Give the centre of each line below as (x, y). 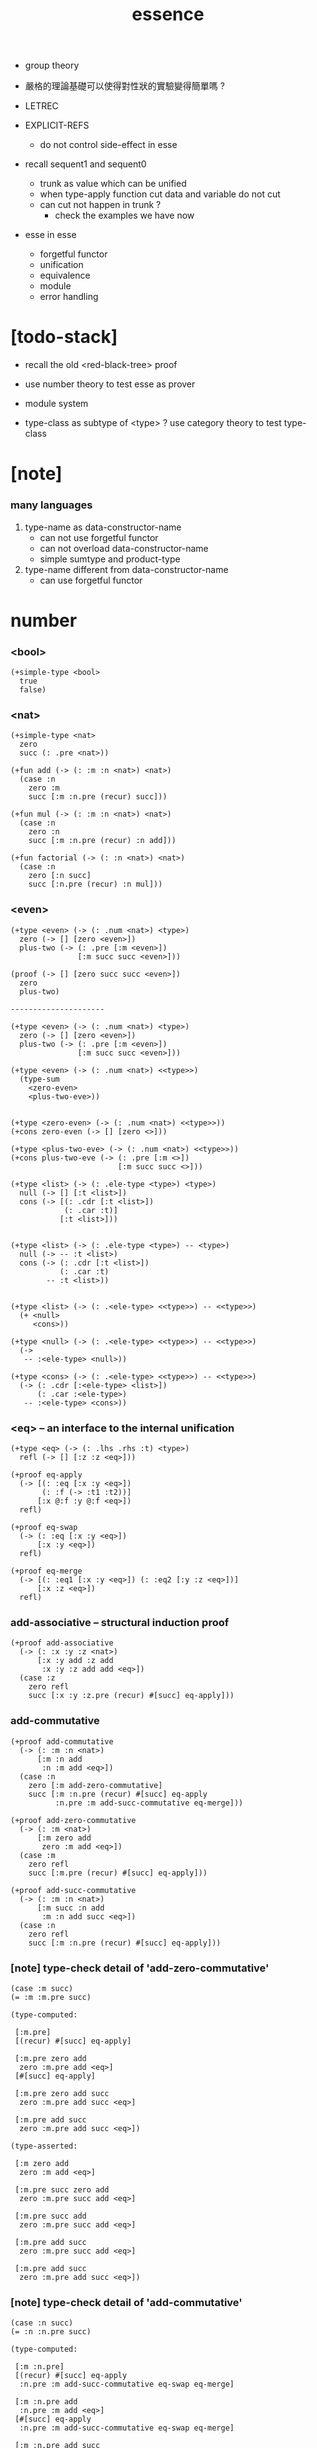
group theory (52, 65)
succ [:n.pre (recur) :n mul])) (95, 884)
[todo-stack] (64, 337)
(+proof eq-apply (46, 1474)
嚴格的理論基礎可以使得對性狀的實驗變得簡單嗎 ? (124, 86)
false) (33, 690)
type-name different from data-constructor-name (126, 569)
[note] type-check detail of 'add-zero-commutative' (140, 1968)
